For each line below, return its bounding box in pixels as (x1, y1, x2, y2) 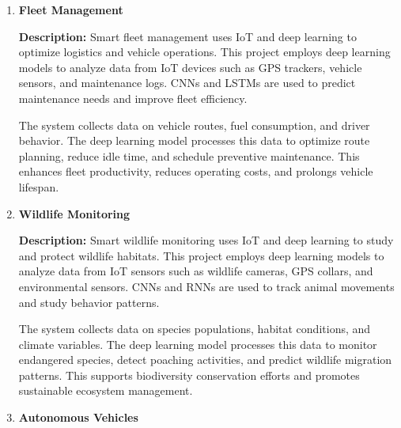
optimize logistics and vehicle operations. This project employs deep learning (18, 44, 391, 60)
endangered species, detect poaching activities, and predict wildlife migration (18, 351, 392, 368)
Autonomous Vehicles (18, 409, 138, 426)
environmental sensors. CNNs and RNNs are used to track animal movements (18, 278, 395, 294)
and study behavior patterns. (18, 294, 160, 310)
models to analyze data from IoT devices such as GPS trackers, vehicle (18, 59, 362, 75)
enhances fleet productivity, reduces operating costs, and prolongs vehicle (18, 163, 373, 180)
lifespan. (18, 178, 59, 195)
